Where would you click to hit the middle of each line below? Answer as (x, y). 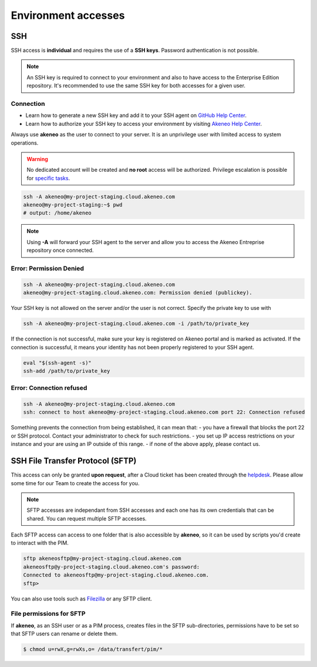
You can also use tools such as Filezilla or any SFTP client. (82, 598)
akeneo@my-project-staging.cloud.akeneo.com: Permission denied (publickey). (138, 293)
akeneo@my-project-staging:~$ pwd (73, 205)
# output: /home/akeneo (58, 213)
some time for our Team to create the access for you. (75, 483)
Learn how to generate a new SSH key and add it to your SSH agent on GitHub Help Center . (136, 115)
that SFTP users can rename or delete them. (64, 634)
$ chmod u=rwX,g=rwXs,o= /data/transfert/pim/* (93, 649)
